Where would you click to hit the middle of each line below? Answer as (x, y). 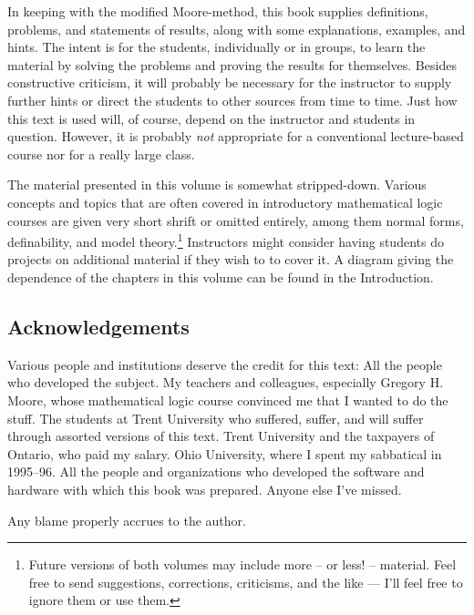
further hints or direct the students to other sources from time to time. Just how (232, 100)
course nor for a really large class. (101, 154)
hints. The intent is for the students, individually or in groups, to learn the (216, 47)
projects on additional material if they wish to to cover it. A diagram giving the (231, 259)
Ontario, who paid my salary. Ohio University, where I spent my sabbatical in (225, 453)
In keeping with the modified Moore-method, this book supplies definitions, (218, 11)
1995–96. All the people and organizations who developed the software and (216, 471)
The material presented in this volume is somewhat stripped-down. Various (217, 184)
